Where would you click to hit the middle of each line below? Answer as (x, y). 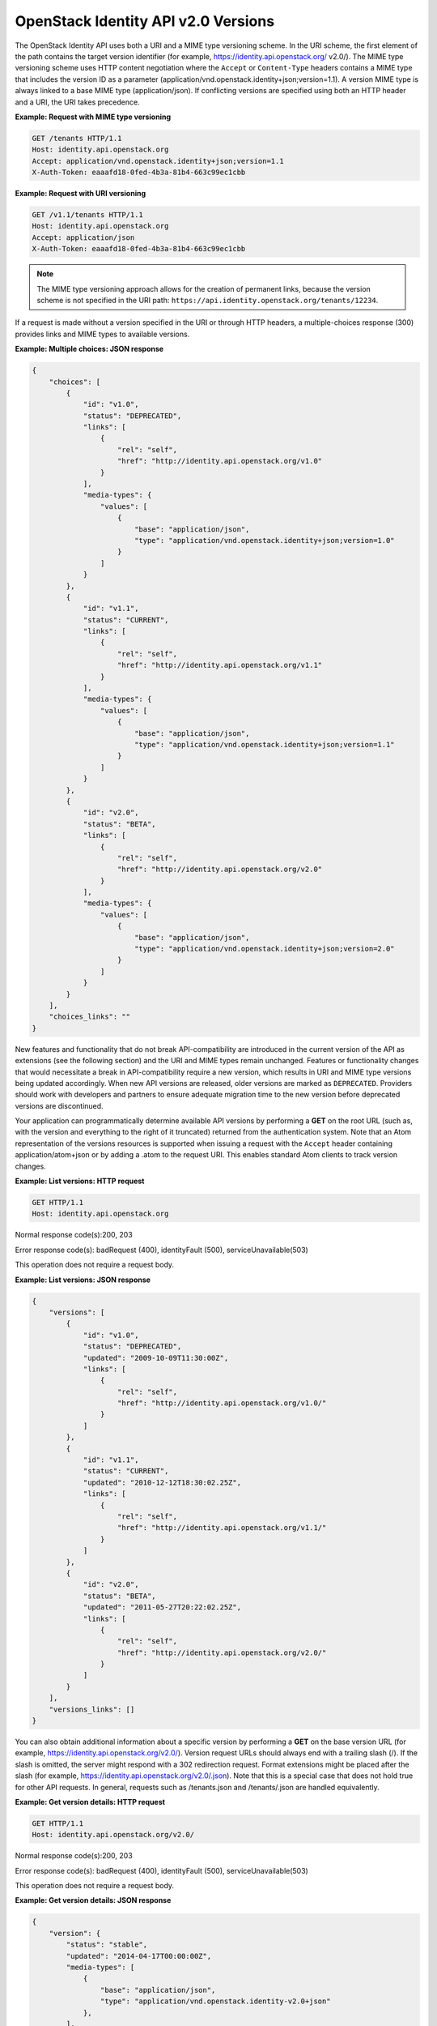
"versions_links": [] (92, 1709)
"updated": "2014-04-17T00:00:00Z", (139, 1956)
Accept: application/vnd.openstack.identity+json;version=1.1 (158, 161)
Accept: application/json (83, 237)
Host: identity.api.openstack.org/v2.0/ (113, 1835)
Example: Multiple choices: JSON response (89, 349)
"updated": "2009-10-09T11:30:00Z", (156, 1358)
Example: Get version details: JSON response (93, 1900)
